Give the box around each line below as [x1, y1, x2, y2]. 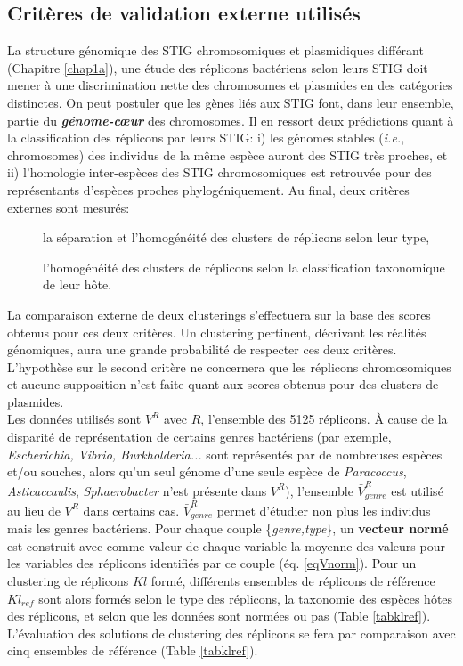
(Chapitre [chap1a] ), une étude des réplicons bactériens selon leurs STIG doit [7, 58, 428, 77]
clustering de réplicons [7, 571, 129, 589]
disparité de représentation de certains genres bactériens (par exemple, [7, 427, 392, 446]
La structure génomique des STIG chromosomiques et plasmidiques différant [7, 41, 424, 60]
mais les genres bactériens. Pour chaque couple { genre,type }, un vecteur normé [7, 519, 449, 538]
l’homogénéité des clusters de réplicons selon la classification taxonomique [43, 257, 445, 276]
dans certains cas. [83, 500, 180, 519]
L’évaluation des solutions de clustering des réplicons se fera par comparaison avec [7, 623, 456, 642]
